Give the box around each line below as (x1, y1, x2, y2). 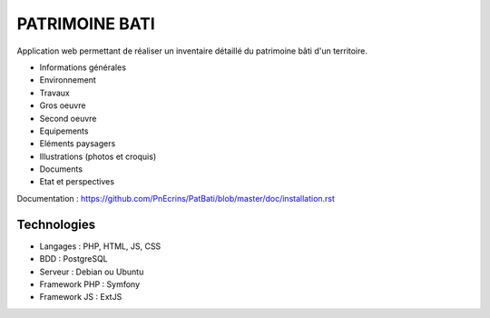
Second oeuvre (39, 113, 97, 124)
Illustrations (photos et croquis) (39, 151, 157, 162)
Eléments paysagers (39, 138, 116, 149)
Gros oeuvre (39, 100, 86, 111)
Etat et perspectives (39, 176, 115, 187)
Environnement (39, 75, 97, 85)
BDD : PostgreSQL (39, 253, 108, 264)
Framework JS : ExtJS (39, 292, 122, 303)
